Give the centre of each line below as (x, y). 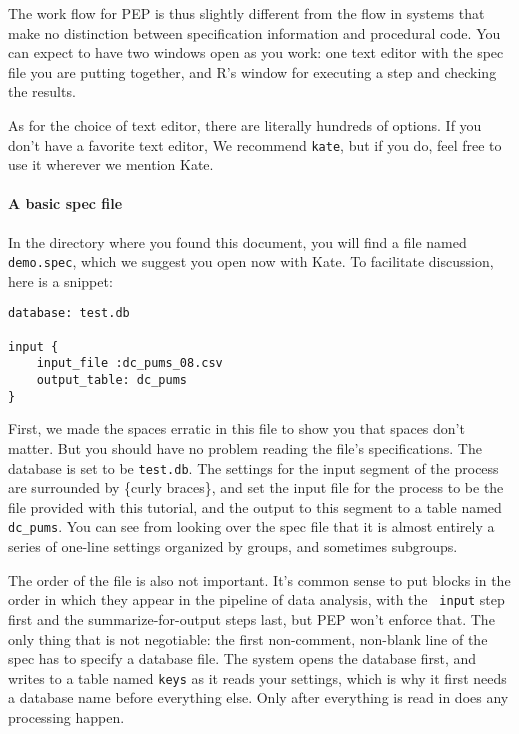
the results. (42, 91)
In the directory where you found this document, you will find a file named (237, 241)
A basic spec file (65, 203)
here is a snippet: (60, 280)
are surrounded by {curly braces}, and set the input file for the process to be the (256, 487)
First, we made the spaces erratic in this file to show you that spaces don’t (236, 428)
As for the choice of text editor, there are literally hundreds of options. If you (245, 124)
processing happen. (66, 716)
